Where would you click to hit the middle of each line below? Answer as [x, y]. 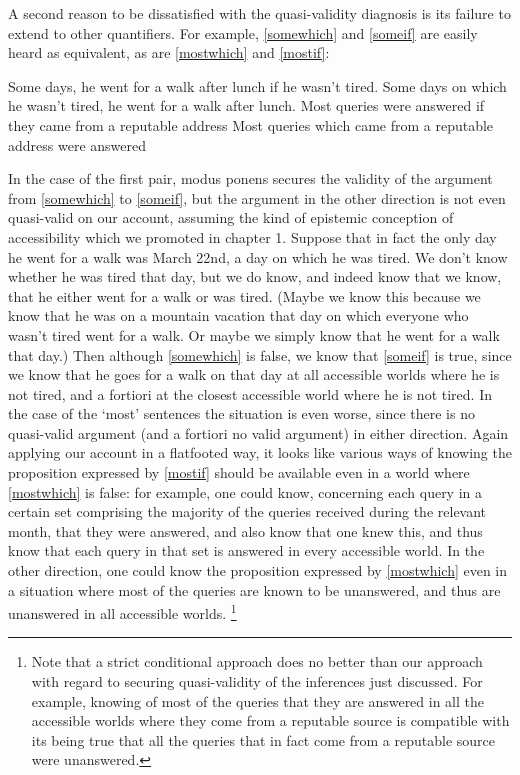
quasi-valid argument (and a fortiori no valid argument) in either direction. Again [258, 432]
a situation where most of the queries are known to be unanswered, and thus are [254, 589]
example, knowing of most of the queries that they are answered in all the [258, 700]
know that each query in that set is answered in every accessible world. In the [246, 550]
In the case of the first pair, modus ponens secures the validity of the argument [250, 178]
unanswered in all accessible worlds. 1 [122, 611]
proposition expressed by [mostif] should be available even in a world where [239, 472]
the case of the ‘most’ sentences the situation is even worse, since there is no [241, 413]
